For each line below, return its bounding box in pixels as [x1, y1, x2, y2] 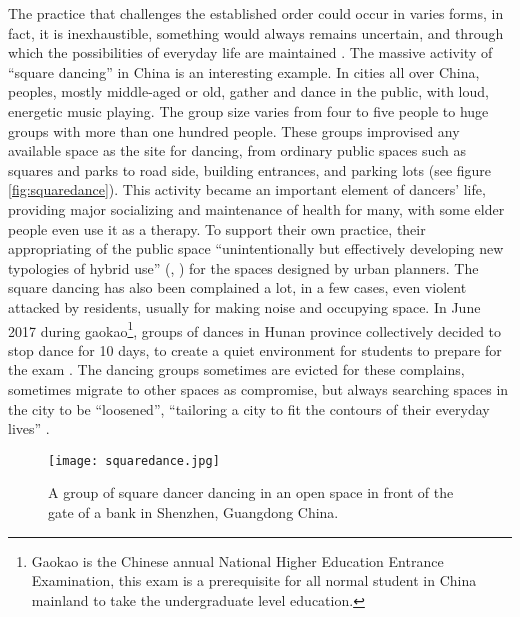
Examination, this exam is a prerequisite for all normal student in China [31, 570, 477, 591]
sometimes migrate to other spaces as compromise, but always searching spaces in [8, 378, 509, 399]
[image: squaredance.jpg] [48, 453, 220, 468]
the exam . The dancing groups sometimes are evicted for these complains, [8, 359, 465, 380]
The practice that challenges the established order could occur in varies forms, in [8, 3, 504, 23]
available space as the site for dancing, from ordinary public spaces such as [8, 140, 467, 161]
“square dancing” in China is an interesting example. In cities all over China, [8, 61, 480, 82]
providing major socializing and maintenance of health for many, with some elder [8, 198, 505, 219]
